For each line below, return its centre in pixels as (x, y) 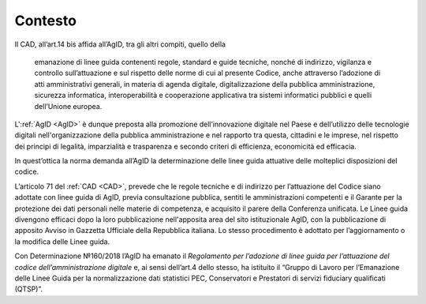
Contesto (45, 21)
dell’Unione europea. (68, 106)
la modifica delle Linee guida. (62, 242)
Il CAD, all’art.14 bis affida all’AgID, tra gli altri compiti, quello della (120, 44)
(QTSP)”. (29, 289)
